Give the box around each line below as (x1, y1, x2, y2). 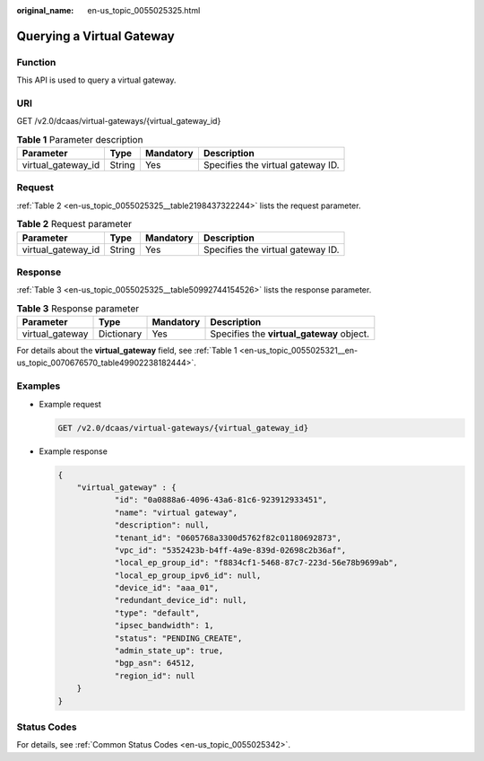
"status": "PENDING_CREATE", (114, 633, 243, 643)
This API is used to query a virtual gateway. (16, 74, 177, 85)
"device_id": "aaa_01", (114, 583, 220, 593)
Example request (39, 398, 102, 409)
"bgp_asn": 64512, (114, 658, 196, 669)
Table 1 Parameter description (16, 133, 143, 145)
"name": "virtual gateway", (114, 507, 238, 518)
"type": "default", (114, 608, 201, 618)
